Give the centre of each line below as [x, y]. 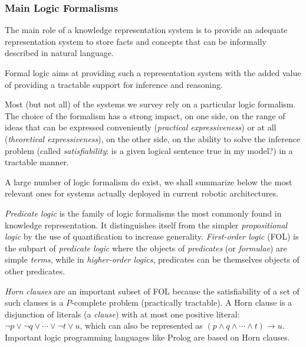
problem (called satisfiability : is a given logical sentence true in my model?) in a [149, 150]
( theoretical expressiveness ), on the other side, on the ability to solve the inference [153, 138]
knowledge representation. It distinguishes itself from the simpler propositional [146, 225]
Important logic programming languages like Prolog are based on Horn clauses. [147, 337]
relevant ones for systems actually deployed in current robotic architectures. [142, 193]
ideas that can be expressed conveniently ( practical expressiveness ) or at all [141, 127]
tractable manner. [37, 162]
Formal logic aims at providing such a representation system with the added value [153, 73]
